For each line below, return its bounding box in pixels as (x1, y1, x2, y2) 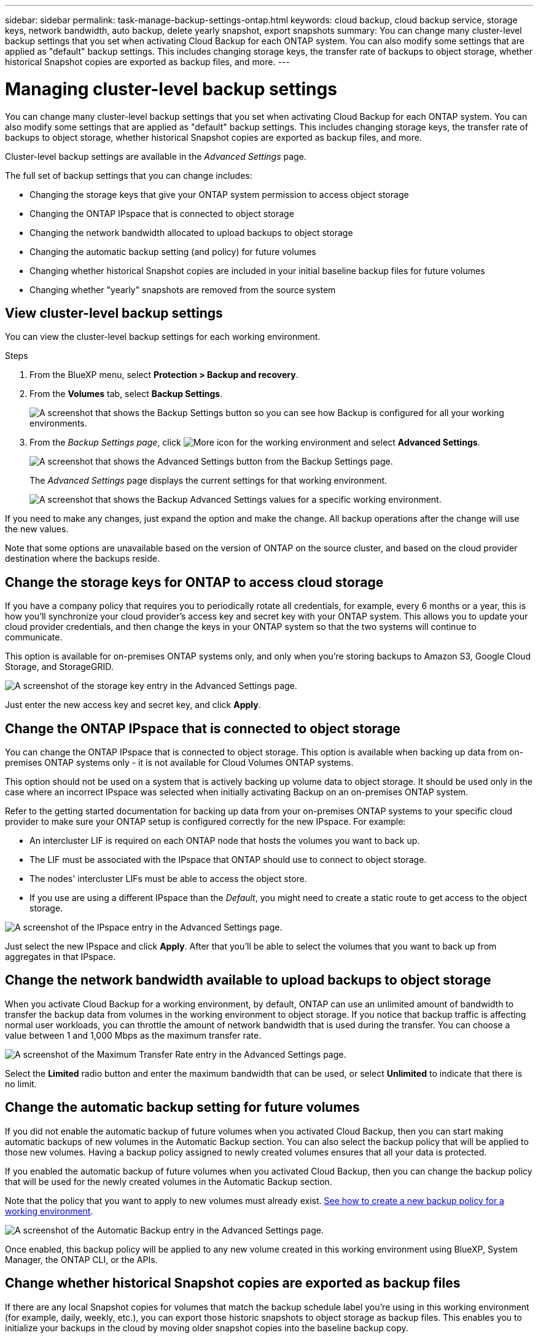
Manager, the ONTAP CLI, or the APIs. (5, 1254, 158, 1265)
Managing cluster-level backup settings (5, 78, 337, 100)
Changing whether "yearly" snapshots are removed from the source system (29, 284, 336, 295)
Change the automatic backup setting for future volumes (5, 1100, 360, 1116)
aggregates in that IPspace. (5, 951, 116, 962)
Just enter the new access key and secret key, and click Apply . (5, 699, 261, 710)
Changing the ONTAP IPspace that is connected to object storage (29, 208, 294, 219)
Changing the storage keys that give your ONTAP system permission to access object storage (29, 189, 409, 200)
